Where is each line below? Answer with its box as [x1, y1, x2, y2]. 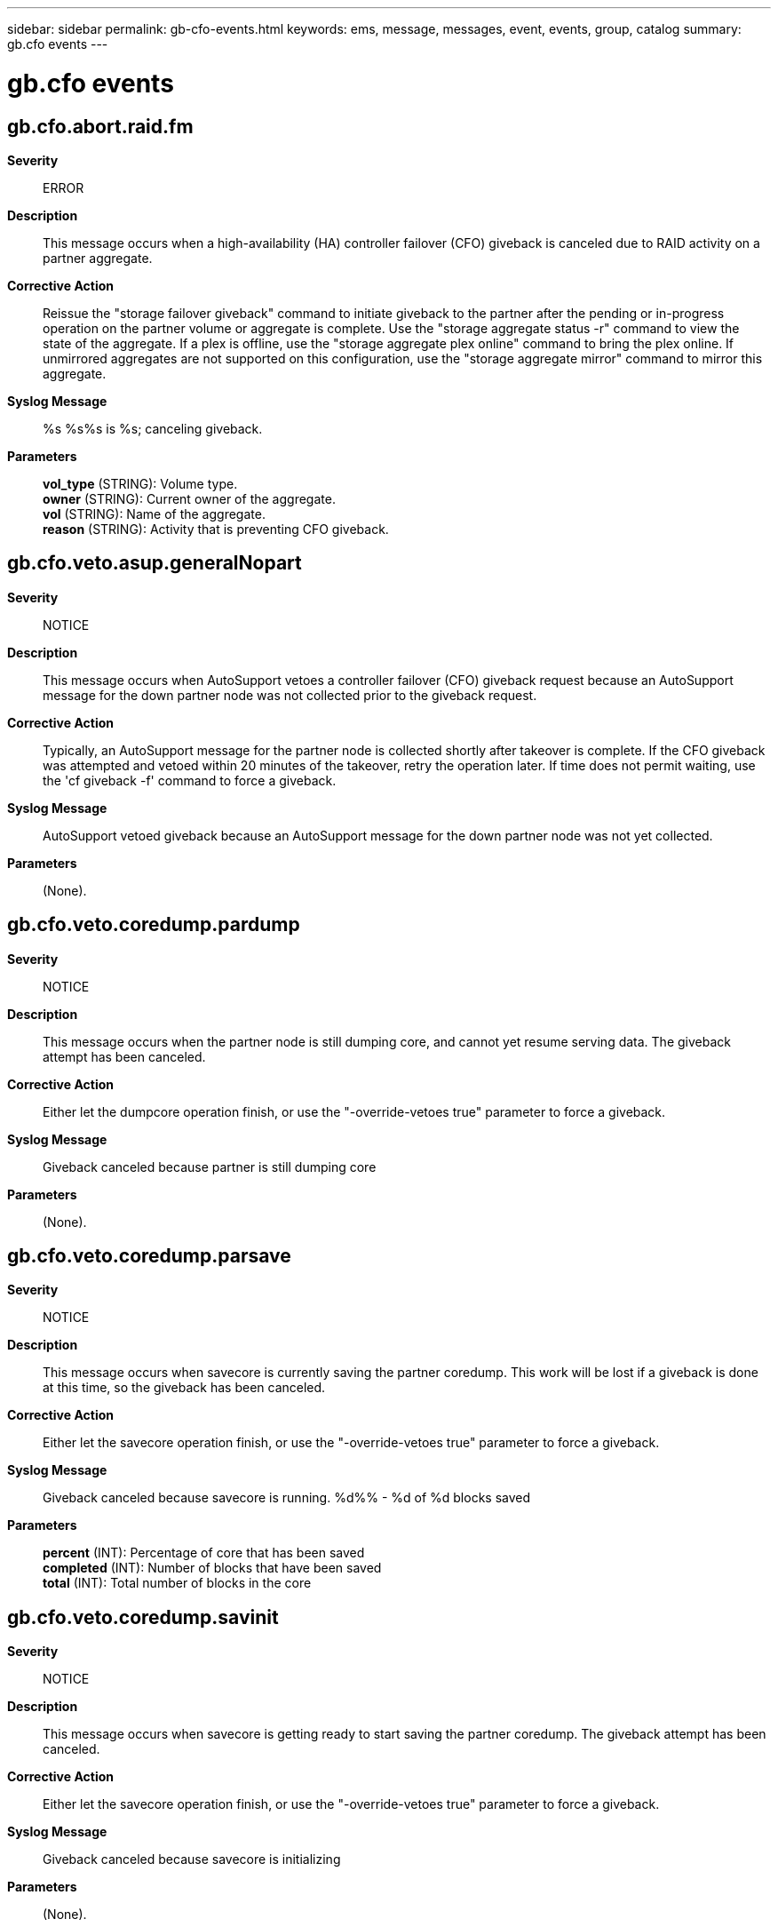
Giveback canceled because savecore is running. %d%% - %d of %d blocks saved [43, 1490, 531, 1506]
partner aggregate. [43, 250, 153, 266]
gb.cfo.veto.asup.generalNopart [7, 552, 302, 575]
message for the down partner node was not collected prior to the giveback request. [43, 687, 537, 703]
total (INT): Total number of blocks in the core [43, 1575, 312, 1591]
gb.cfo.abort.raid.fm [7, 115, 194, 138]
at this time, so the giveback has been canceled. [43, 1380, 326, 1396]
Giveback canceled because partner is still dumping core [43, 1159, 377, 1175]
